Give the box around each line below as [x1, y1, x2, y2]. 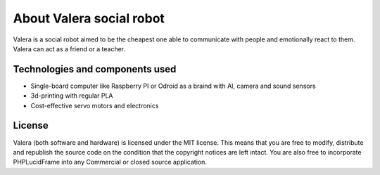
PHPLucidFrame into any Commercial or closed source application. [13, 158, 207, 167]
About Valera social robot [13, 11, 165, 26]
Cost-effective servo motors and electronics [30, 101, 159, 110]
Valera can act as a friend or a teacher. [13, 44, 126, 53]
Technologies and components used [13, 63, 177, 75]
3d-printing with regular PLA [30, 91, 113, 100]
